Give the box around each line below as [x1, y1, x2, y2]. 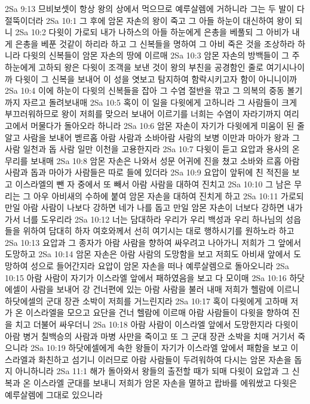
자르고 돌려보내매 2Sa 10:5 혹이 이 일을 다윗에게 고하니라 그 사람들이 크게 [23, 95, 297, 108]
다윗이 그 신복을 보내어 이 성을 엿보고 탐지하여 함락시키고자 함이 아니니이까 [15, 72, 297, 85]
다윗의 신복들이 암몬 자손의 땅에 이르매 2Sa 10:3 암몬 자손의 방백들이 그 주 [23, 49, 300, 61]
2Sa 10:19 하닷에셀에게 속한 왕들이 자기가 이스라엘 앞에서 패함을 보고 [30, 341, 288, 354]
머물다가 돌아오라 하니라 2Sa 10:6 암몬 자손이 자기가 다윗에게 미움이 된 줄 [30, 119, 305, 131]
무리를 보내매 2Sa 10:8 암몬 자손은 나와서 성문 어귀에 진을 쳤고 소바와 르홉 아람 [5, 154, 300, 166]
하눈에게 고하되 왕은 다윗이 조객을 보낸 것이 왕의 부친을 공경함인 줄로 [5, 60, 264, 73]
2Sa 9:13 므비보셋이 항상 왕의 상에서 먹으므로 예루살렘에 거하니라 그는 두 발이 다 [5, 2, 305, 14]
